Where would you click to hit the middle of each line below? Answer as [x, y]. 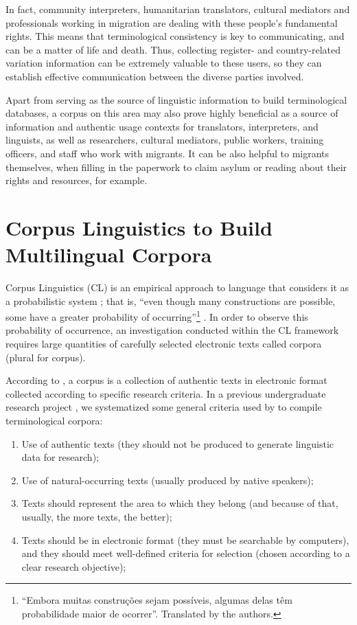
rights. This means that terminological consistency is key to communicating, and [175, 36]
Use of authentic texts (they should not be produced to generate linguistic [178, 443]
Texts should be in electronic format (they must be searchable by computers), [185, 539]
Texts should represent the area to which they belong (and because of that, [180, 503]
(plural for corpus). [46, 357]
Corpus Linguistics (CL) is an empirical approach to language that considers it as [177, 287]
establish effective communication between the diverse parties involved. [155, 76]
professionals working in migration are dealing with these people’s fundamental [172, 22]
